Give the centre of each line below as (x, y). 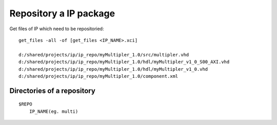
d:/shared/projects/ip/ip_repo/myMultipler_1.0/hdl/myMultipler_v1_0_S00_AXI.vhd (124, 62)
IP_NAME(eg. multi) (54, 111)
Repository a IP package (62, 13)
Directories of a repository (53, 90)
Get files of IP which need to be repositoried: (57, 29)
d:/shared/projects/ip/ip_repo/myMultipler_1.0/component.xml (98, 76)
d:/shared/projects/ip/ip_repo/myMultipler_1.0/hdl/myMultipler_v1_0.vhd (113, 69)
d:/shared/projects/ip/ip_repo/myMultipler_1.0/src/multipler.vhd (104, 55)
